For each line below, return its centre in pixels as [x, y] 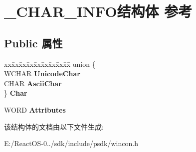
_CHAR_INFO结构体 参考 [98, 11]
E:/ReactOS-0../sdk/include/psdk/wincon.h [71, 143]
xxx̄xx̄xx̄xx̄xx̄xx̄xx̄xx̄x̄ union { [50, 64]
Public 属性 [33, 43]
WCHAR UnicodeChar [42, 74]
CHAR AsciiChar [33, 83]
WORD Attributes [35, 109]
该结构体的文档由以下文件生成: [54, 126]
